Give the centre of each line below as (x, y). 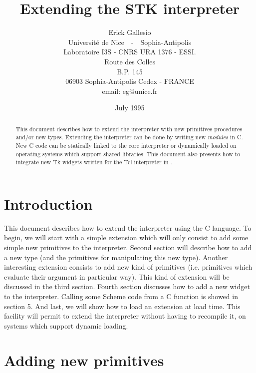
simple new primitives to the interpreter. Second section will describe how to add (128, 247)
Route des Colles (130, 61)
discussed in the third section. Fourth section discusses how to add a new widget (127, 286)
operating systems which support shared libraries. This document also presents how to (128, 154)
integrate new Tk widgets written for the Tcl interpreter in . (94, 162)
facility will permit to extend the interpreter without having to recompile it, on (125, 316)
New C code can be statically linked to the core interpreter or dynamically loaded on (126, 145)
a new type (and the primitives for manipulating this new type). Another (116, 257)
